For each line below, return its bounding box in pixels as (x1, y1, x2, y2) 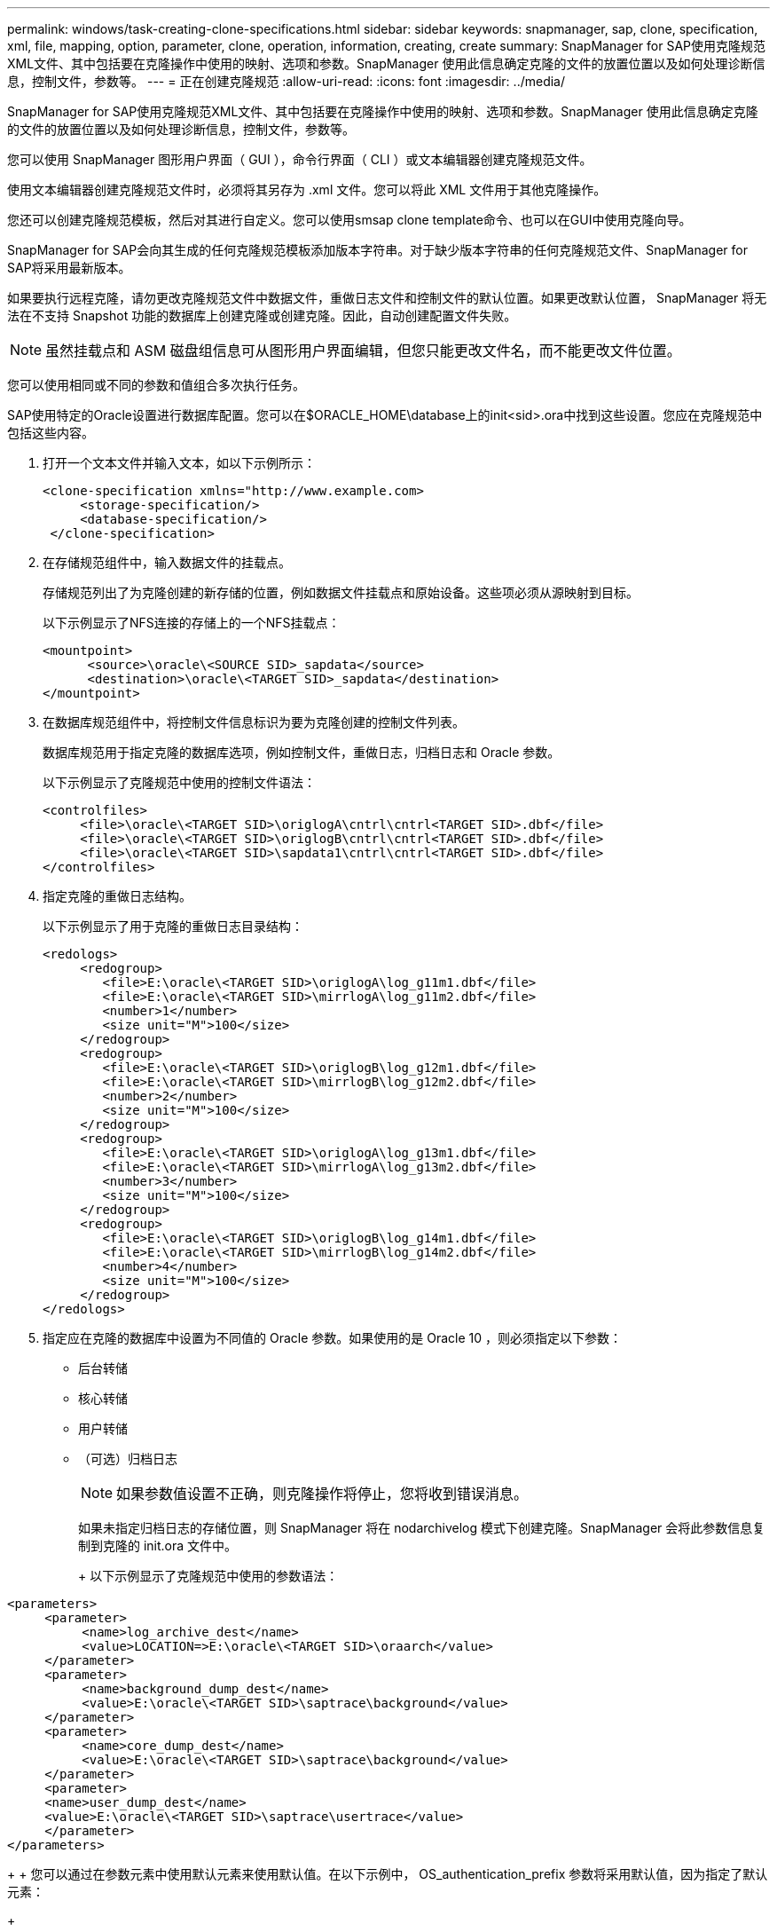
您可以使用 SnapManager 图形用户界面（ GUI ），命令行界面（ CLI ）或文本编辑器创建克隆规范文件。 (7, 152, 593, 167)
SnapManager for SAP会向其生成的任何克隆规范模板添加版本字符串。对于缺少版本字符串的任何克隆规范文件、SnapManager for (7, 242, 748, 257)
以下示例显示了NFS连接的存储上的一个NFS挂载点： (43, 615, 341, 630)
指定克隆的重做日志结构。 (43, 888, 192, 903)
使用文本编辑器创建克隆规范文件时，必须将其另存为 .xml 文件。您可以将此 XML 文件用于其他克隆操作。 (7, 182, 607, 197)
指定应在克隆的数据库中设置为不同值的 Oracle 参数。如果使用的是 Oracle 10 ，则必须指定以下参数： (43, 1330, 622, 1345)
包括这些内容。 (7, 425, 94, 440)
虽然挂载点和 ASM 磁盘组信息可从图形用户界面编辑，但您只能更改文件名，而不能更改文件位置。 (45, 342, 681, 359)
